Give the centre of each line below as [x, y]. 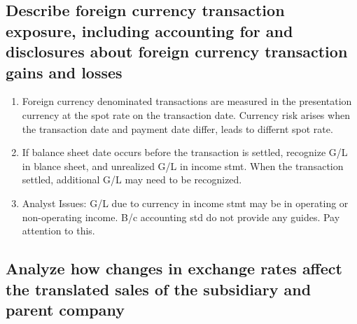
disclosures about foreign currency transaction [177, 51]
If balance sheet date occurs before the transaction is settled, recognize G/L [185, 152]
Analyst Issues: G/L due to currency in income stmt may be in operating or [185, 203]
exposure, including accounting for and [149, 30]
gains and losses [64, 72]
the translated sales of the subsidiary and [159, 289]
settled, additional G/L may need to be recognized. [132, 179]
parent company [65, 309]
